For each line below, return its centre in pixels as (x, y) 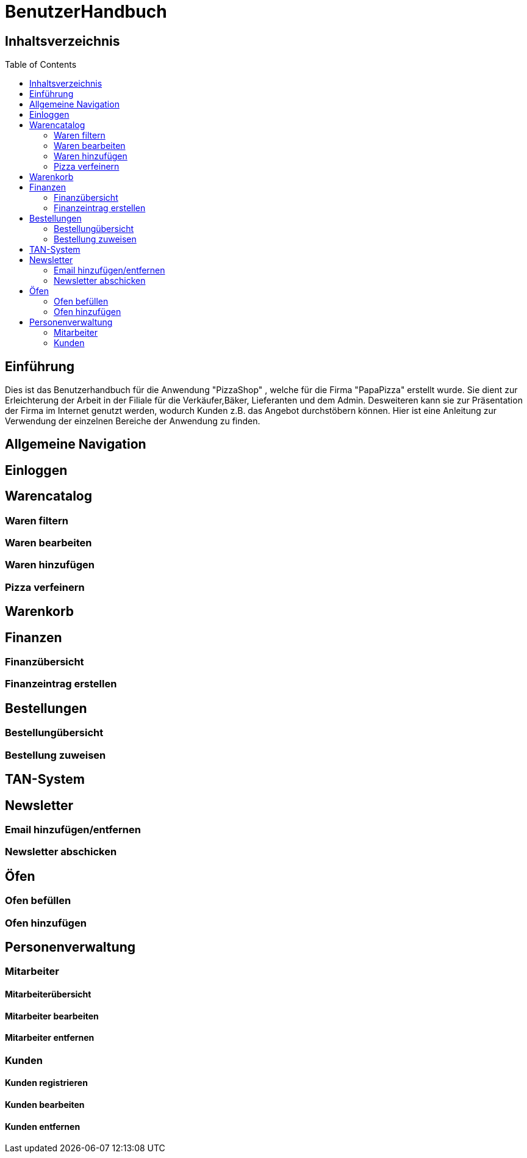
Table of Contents (41, 65)
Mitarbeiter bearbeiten (52, 1016)
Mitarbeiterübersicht (48, 994)
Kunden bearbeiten (45, 1105)
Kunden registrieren (46, 1083)
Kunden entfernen (43, 1126)
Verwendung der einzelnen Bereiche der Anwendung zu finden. (133, 421)
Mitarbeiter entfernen (50, 1038)
